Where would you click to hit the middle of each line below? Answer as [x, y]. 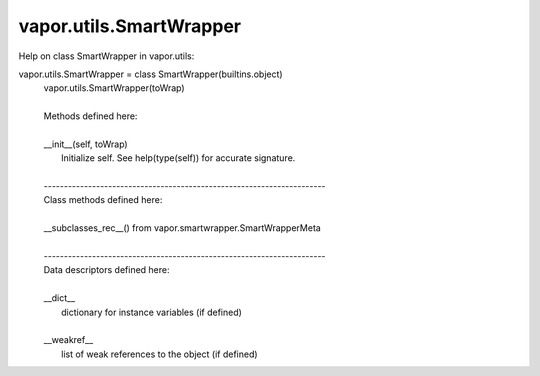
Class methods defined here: [103, 200]
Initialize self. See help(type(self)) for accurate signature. [178, 158]
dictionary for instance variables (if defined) [151, 312]
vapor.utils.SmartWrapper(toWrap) [114, 88]
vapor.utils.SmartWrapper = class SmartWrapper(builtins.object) [151, 74]
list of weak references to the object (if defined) [160, 354]
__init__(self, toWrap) [86, 144]
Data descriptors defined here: [106, 270]
